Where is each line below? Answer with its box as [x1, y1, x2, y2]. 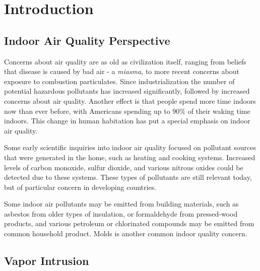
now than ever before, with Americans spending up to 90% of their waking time [4, 105, 250, 116]
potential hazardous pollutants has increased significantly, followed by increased [4, 86, 250, 96]
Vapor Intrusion [4, 253, 89, 268]
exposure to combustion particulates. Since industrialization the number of [4, 76, 235, 86]
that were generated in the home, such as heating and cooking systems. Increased [4, 152, 255, 162]
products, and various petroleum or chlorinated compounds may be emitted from [4, 218, 254, 229]
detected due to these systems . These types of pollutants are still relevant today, [4, 172, 252, 182]
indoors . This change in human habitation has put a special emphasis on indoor [4, 115, 250, 126]
